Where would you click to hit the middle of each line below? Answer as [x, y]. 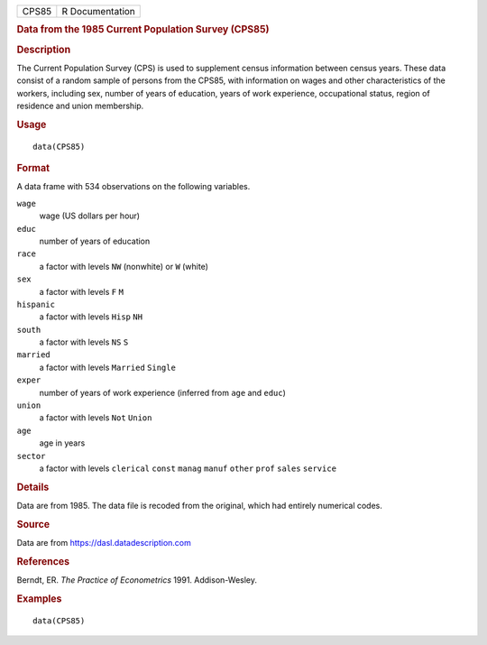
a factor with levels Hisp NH [91, 317]
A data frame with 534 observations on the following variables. [133, 187]
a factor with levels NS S [84, 342]
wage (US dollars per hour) [89, 216]
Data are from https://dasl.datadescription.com [104, 543]
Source [33, 524]
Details [33, 487]
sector [31, 456]
